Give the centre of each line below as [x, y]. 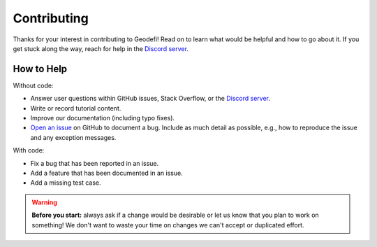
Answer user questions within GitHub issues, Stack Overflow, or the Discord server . [150, 99]
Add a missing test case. [66, 183]
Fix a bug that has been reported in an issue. [95, 163]
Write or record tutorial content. [76, 108]
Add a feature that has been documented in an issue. [106, 173]
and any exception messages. [73, 137]
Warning [44, 202]
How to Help [40, 69]
